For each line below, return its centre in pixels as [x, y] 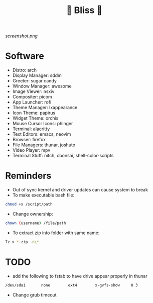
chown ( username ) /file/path [36, 223]
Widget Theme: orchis [35, 118]
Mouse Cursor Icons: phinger [43, 124]
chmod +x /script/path [29, 205]
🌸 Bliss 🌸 [84, 10]
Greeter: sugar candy [34, 81]
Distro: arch [24, 70]
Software [25, 56]
